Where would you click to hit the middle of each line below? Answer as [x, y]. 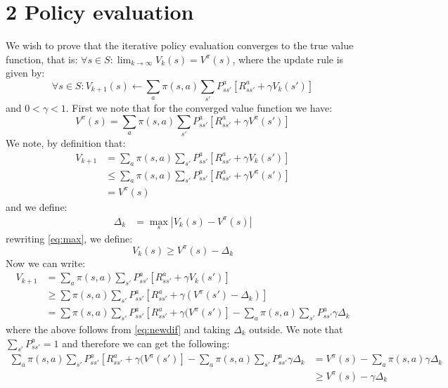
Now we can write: [46, 263]
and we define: [37, 206]
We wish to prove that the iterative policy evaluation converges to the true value [180, 45]
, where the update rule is [288, 59]
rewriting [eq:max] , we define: [69, 238]
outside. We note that [296, 329]
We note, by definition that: [66, 143]
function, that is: [42, 59]
